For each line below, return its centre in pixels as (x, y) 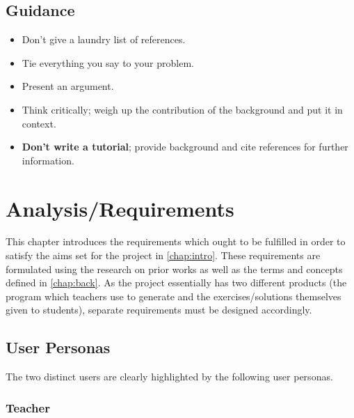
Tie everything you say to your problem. (108, 62)
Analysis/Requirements (120, 208)
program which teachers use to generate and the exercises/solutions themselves (174, 296)
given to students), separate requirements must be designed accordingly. (159, 310)
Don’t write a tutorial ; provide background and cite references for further (185, 147)
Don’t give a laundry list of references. (104, 39)
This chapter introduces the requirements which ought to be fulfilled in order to (176, 241)
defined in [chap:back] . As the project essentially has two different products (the (176, 282)
